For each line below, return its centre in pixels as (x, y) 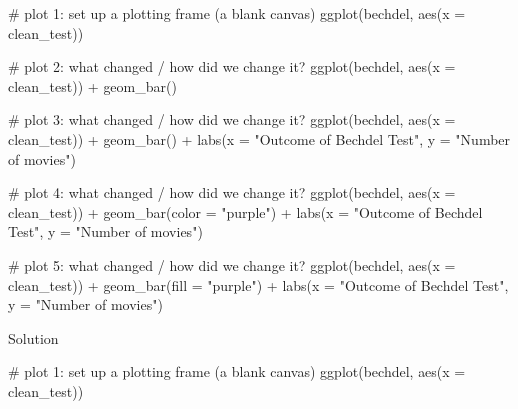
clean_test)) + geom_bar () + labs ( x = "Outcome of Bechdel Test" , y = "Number (259, 138)
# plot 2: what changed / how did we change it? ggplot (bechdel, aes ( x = (232, 66)
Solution (33, 337)
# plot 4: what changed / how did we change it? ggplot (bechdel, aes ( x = (232, 192)
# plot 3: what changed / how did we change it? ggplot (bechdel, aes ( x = (232, 119)
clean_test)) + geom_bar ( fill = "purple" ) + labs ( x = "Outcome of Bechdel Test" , (258, 284)
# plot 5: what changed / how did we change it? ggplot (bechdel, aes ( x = (232, 264)
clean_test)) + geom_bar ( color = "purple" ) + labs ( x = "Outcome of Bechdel (245, 211)
